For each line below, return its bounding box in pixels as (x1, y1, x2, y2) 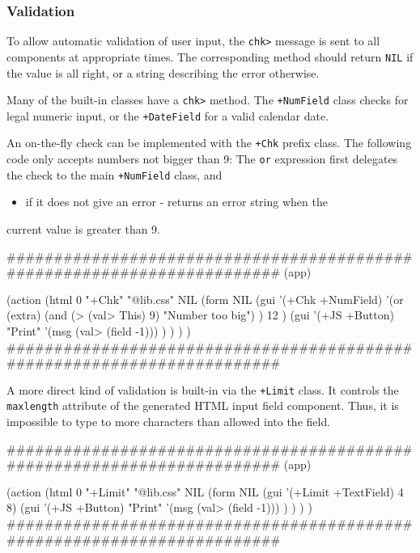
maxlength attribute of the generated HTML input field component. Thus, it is (6, 397, 399, 414)
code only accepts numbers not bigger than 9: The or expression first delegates (6, 150, 398, 167)
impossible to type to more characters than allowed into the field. (6, 413, 331, 430)
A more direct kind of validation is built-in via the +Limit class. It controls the (6, 381, 399, 398)
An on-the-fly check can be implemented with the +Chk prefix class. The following (6, 134, 412, 151)
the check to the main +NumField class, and (6, 166, 223, 183)
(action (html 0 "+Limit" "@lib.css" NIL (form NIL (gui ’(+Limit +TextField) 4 (6, 483, 404, 500)
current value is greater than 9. (6, 221, 161, 237)
